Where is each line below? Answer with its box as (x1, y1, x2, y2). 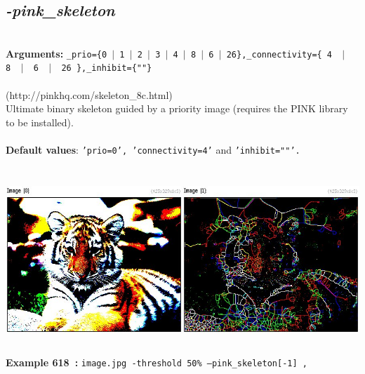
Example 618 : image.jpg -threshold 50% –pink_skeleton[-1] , (6, 354, 307, 369)
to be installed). (6, 114, 74, 129)
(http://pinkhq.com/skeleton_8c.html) (6, 87, 173, 102)
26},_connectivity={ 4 (226, 49, 333, 60)
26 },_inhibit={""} (61, 63, 152, 74)
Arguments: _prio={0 (6, 46, 107, 60)
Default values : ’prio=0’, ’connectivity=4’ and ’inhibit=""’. (6, 142, 300, 157)
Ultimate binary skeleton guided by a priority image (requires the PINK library (6, 101, 348, 116)
